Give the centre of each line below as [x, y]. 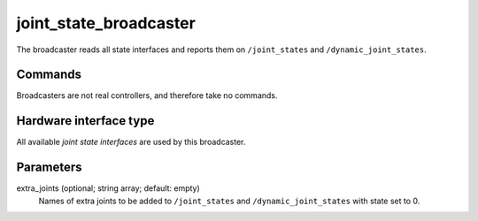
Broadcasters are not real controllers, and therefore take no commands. [147, 95]
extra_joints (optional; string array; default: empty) [108, 188]
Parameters [49, 168]
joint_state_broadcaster [106, 23]
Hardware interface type [85, 121]
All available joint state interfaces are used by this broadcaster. [131, 142]
